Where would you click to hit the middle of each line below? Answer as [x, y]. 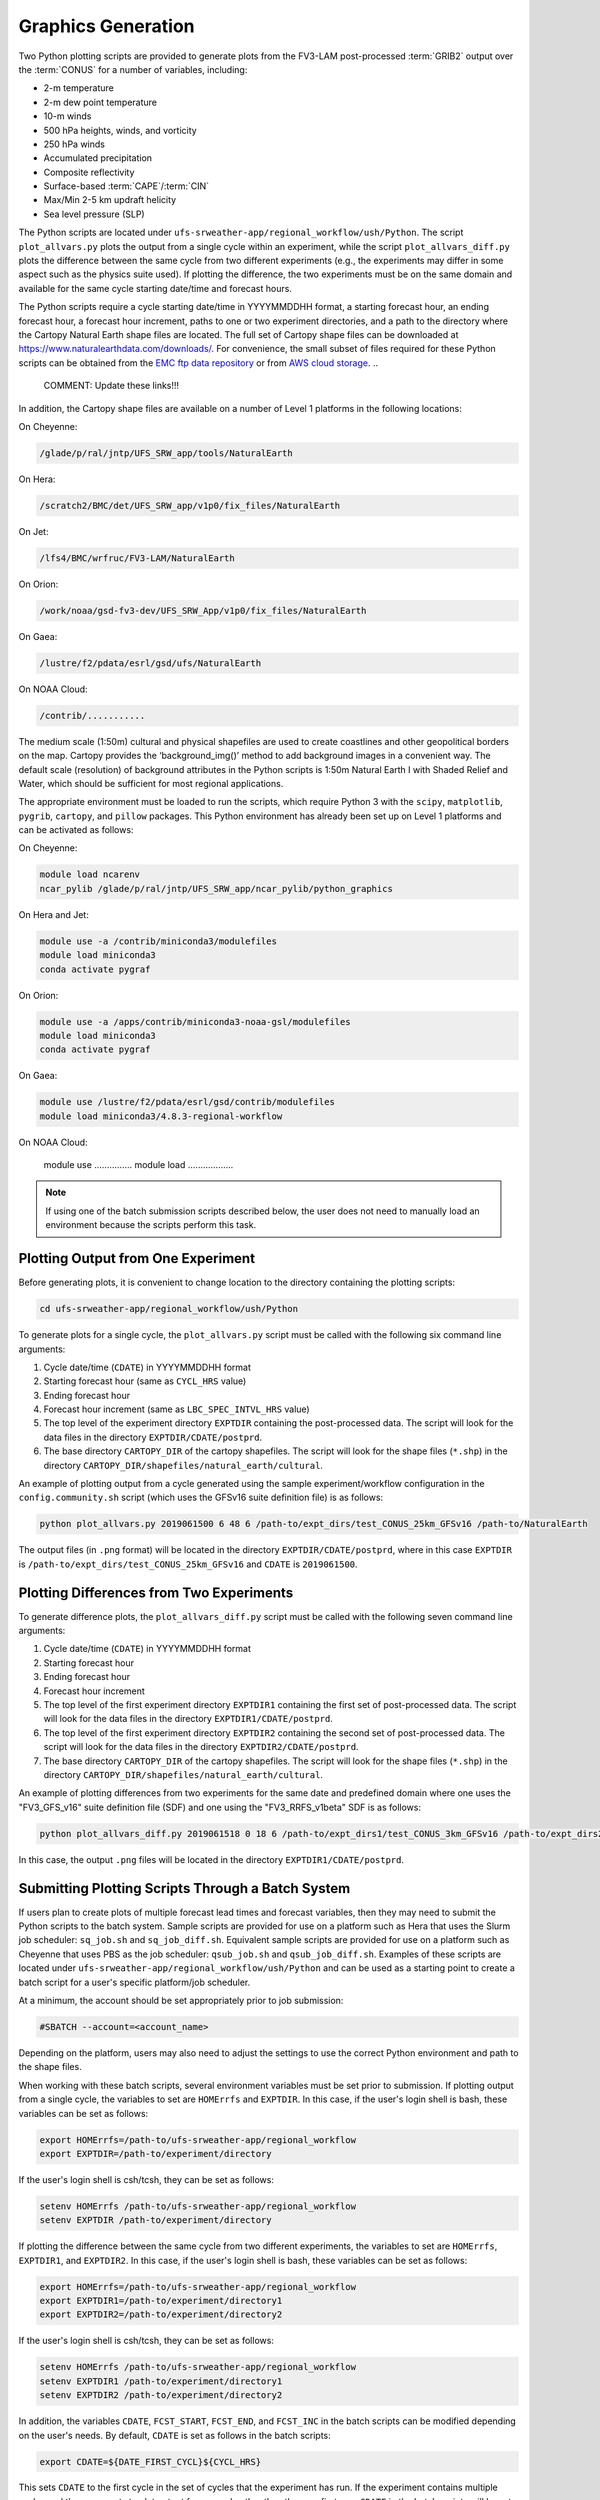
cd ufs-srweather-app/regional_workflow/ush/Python [169, 1309]
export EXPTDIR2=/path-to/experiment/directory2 [161, 2314]
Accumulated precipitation [98, 158]
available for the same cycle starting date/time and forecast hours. [155, 288]
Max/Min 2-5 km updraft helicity [110, 200]
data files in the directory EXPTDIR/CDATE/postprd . [153, 1437]
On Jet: [33, 531]
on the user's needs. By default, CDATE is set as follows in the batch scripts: [175, 2435]
